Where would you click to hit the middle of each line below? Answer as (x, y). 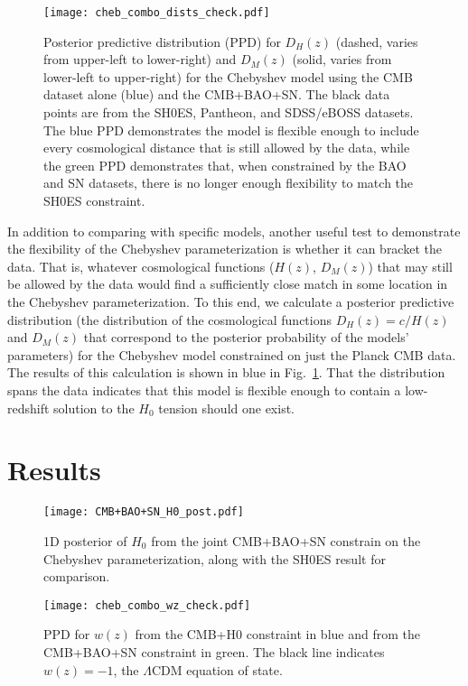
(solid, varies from (342, 59)
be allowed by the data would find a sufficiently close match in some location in (228, 284)
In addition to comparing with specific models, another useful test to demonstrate (234, 231)
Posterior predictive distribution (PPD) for (162, 41)
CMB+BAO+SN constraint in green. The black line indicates (214, 651)
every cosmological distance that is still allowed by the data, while (227, 148)
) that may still (410, 266)
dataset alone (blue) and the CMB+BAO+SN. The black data (217, 94)
